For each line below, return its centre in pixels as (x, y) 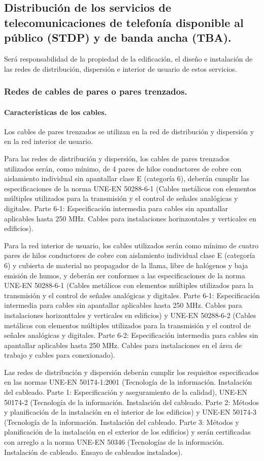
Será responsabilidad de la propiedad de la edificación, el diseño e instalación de (128, 58)
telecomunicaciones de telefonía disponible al (124, 22)
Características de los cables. (56, 112)
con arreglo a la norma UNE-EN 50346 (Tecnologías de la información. (114, 442)
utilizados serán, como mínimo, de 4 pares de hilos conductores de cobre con (123, 168)
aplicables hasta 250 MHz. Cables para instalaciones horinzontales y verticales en (130, 218)
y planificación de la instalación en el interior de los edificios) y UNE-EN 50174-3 (130, 412)
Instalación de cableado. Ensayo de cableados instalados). (93, 452)
